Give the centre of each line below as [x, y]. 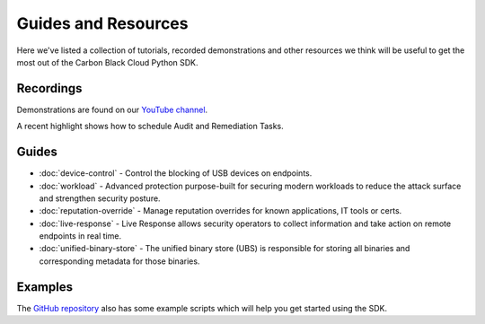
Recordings [49, 88]
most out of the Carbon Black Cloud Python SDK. [107, 62]
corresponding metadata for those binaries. [119, 261]
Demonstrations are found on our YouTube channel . [112, 109]
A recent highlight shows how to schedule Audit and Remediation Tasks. [150, 127]
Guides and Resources [102, 23]
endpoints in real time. [80, 236]
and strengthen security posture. [100, 198]
